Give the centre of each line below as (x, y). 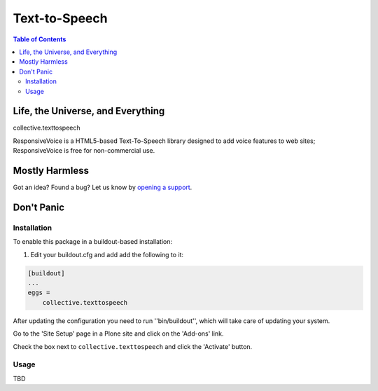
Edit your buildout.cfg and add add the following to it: (107, 254)
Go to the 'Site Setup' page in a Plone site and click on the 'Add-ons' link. (118, 334)
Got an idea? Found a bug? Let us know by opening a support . (103, 187)
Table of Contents (40, 39)
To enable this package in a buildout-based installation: (93, 242)
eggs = (39, 293)
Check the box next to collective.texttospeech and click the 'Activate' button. (133, 346)
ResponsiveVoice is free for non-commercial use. (84, 151)
